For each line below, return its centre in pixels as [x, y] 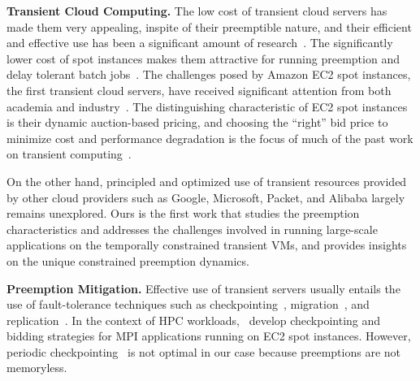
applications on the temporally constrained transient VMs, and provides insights [207, 245]
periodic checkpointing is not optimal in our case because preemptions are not [204, 351]
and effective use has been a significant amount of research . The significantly [200, 43]
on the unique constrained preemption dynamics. [128, 260]
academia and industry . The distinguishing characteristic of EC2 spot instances [207, 106]
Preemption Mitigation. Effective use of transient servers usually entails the [204, 288]
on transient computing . [69, 154]
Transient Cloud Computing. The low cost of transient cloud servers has [197, 11]
